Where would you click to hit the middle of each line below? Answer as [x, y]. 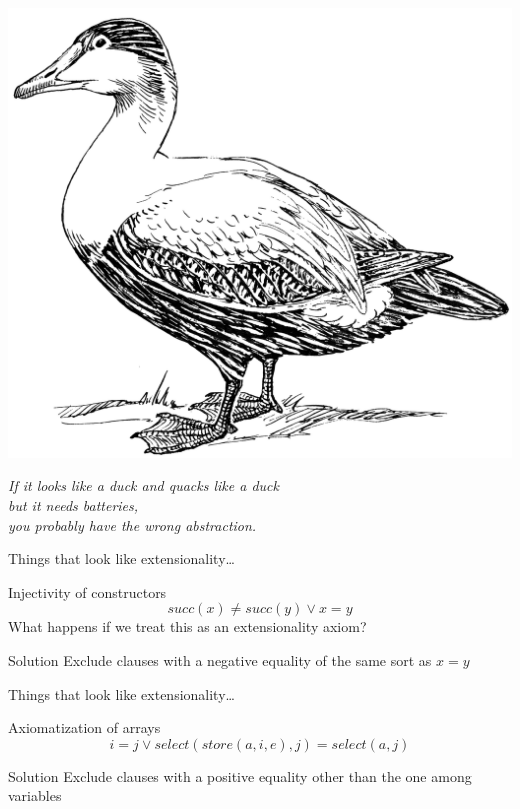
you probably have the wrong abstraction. [132, 524]
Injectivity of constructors [87, 591]
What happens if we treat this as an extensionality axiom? [187, 626]
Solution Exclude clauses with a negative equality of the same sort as [220, 660]
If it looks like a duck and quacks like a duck [143, 485]
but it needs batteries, [73, 505]
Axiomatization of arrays [84, 727]
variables [35, 795]
